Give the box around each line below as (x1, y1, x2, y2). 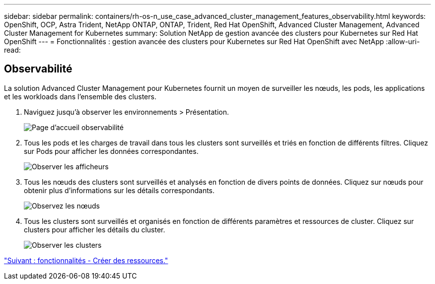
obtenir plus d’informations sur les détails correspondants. (24, 186, 215, 195)
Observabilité (4, 63, 72, 75)
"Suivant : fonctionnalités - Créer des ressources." (4, 256, 168, 265)
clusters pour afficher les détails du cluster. (24, 225, 165, 234)
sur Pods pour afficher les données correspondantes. (24, 146, 199, 155)
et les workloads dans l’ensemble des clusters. (4, 92, 156, 101)
